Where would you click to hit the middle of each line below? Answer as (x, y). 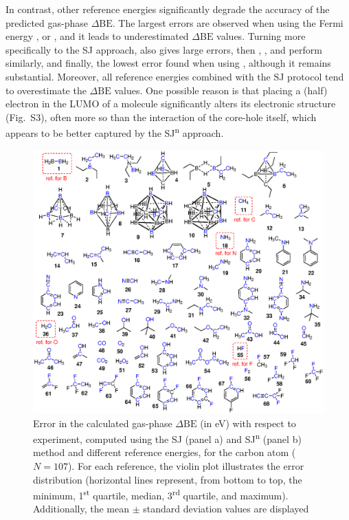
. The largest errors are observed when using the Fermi (228, 22)
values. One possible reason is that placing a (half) (221, 90)
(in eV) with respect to (248, 423)
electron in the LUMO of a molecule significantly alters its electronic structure (171, 104)
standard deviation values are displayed (226, 509)
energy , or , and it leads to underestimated (97, 36)
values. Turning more (261, 36)
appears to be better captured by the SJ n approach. (115, 132)
